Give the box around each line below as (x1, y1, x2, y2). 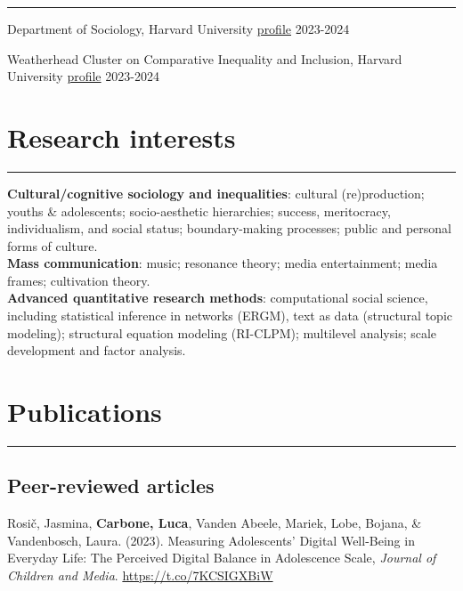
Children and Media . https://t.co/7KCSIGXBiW (7, 565, 273, 584)
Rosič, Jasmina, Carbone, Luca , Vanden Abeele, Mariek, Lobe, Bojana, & (7, 514, 422, 532)
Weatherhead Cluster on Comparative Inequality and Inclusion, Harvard (7, 49, 402, 68)
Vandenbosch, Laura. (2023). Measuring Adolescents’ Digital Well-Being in (7, 530, 415, 549)
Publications (7, 393, 162, 430)
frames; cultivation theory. (7, 271, 150, 289)
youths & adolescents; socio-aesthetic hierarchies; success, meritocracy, (7, 201, 391, 220)
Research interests (7, 118, 236, 155)
